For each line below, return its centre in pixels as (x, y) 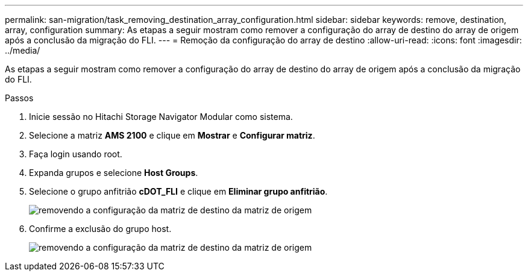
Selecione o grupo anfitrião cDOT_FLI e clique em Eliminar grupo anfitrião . (178, 191)
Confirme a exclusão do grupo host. (100, 229)
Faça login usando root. (76, 154)
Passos (19, 98)
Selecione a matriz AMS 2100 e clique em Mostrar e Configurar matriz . (172, 135)
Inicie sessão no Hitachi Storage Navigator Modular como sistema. (161, 117)
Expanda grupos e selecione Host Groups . (114, 173)
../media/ (23, 50)
